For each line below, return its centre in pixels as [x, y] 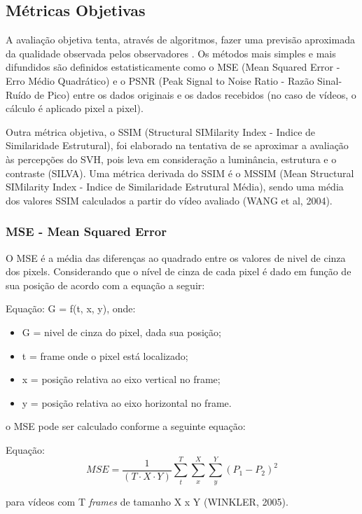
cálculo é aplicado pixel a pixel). [75, 108]
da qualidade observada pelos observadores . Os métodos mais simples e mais [171, 53]
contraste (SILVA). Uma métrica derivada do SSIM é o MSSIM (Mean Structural [180, 173]
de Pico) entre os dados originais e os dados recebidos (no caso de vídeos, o [195, 94]
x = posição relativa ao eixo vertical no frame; [121, 379]
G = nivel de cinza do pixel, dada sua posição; [121, 332]
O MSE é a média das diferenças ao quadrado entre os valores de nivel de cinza [176, 257]
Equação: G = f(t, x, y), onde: [71, 308]
